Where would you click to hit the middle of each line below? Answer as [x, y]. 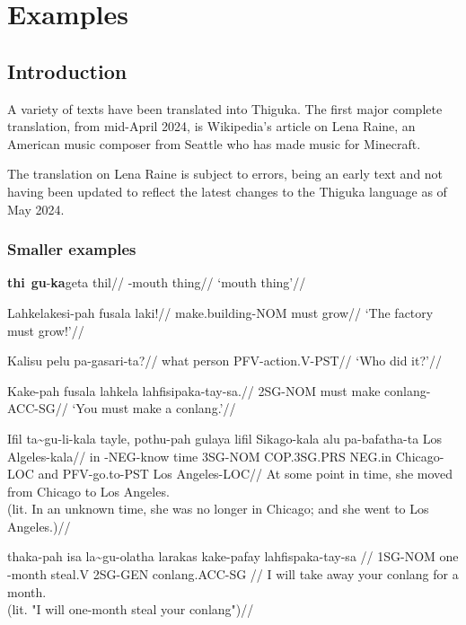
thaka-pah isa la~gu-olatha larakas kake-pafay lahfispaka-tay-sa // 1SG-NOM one [233, 556]
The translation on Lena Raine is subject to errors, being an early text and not [225, 174]
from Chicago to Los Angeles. [88, 491]
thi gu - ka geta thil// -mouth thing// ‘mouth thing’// [157, 282]
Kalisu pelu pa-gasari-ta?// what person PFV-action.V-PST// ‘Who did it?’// [224, 361]
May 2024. [36, 209]
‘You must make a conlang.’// [154, 408]
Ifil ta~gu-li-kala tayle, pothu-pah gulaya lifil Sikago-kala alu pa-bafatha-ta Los [225, 438]
